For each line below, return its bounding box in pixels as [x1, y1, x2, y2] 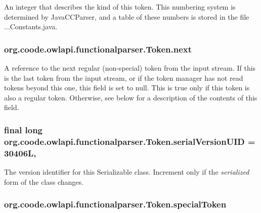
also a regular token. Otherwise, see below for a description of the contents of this [4, 92, 257, 102]
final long [4, 123, 43, 136]
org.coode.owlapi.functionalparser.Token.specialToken [4, 198, 227, 210]
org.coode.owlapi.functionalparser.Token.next [4, 42, 192, 55]
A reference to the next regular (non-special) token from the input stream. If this [4, 63, 256, 73]
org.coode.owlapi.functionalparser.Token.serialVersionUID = [4, 135, 255, 147]
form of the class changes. [4, 176, 83, 187]
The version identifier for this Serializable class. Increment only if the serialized [4, 167, 249, 177]
